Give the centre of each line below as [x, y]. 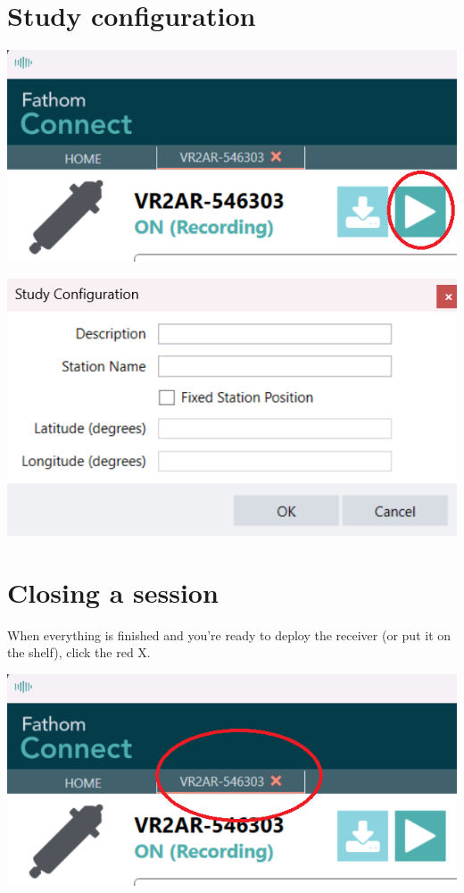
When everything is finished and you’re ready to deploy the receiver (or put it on [229, 634]
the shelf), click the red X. [79, 652]
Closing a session [113, 592]
